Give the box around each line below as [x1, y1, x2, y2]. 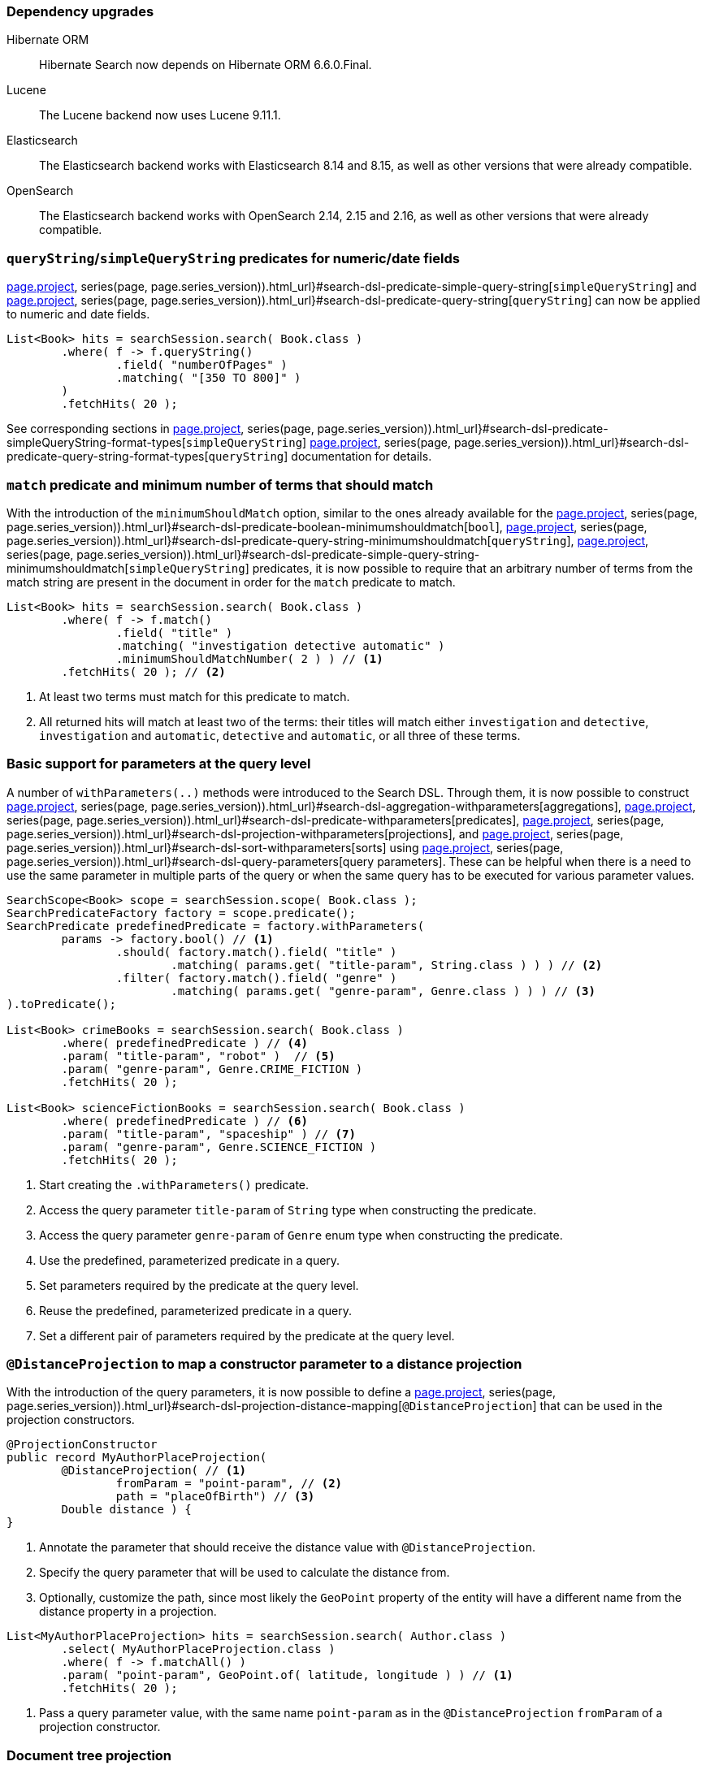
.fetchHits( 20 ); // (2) [61, 664, 226, 678]
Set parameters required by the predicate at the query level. [39, 1278, 359, 1292]
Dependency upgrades [6, 3, 154, 19]
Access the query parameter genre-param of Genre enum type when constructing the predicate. [39, 1227, 563, 1242]
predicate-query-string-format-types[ [6, 449, 209, 464]
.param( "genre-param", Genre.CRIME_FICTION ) [61, 1062, 363, 1075]
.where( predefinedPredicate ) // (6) [61, 1114, 308, 1127]
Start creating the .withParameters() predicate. [39, 1177, 310, 1192]
